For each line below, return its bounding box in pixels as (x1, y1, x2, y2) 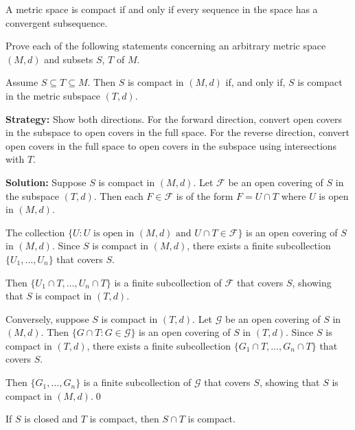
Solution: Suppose (5, 174, 87, 189)
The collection (5, 225, 65, 239)
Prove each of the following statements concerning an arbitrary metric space (5, 38, 326, 53)
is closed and (24, 411, 78, 426)
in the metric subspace (5, 88, 100, 102)
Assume (5, 75, 38, 89)
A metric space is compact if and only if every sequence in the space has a (5, 2, 318, 16)
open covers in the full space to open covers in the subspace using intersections (5, 138, 337, 152)
